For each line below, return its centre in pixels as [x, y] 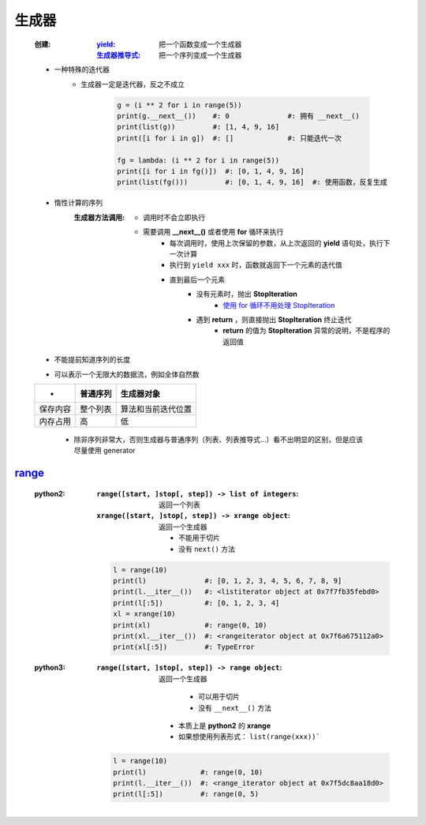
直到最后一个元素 [197, 279]
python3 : [50, 668]
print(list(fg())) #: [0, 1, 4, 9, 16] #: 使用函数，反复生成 [252, 182]
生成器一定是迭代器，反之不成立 [133, 84]
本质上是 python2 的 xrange [225, 726]
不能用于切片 [199, 538]
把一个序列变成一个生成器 [200, 54]
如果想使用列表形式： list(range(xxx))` [250, 737]
